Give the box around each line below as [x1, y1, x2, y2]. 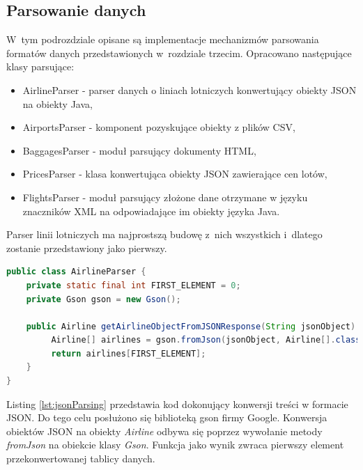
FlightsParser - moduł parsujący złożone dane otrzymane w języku [22, 189, 308, 204]
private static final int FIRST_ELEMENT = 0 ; [26, 280, 241, 290]
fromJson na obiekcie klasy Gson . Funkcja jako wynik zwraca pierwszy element [6, 437, 344, 452]
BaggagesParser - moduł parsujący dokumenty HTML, [22, 143, 256, 157]
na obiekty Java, [22, 96, 93, 111]
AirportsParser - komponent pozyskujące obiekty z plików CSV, [22, 120, 295, 134]
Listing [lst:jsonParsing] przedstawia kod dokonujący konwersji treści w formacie [6, 396, 348, 411]
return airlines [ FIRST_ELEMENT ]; [51, 348, 206, 359]
